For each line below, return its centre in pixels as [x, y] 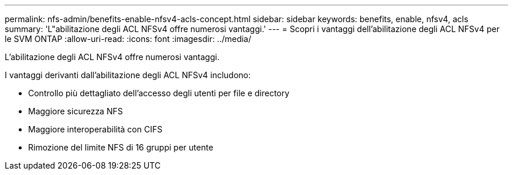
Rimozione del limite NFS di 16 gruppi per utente [121, 147]
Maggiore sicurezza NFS [76, 111]
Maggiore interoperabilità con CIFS [95, 129]
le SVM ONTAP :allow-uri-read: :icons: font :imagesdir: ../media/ [128, 39]
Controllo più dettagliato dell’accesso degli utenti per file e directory [159, 93]
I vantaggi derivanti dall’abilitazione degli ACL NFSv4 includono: [128, 75]
